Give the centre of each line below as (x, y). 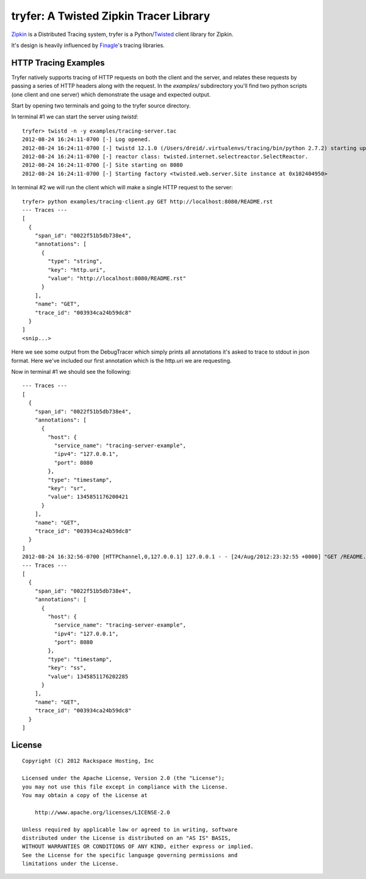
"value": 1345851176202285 (88, 676)
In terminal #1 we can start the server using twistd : (75, 117)
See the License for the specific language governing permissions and (130, 855)
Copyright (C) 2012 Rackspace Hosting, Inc (88, 761)
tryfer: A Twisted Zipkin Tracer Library (111, 16)
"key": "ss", (67, 668)
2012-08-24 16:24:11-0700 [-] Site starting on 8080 (102, 165)
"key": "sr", (67, 488)
